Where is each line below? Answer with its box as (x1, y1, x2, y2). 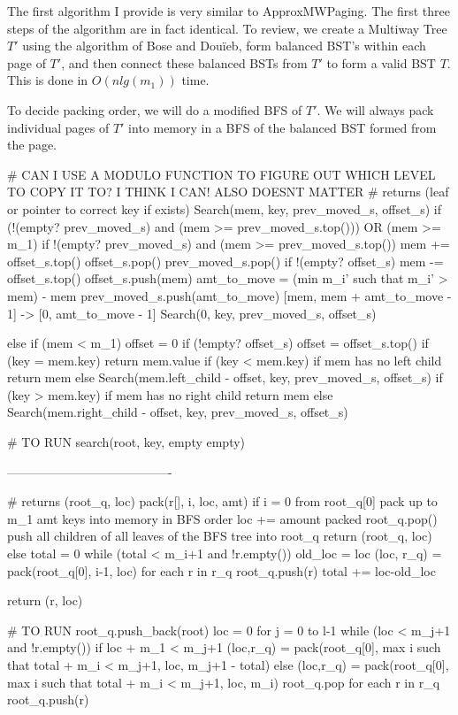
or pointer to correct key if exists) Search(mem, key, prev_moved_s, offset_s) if (7, 199, 441, 218)
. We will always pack (317, 100, 434, 119)
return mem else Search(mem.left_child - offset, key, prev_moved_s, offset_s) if (7, 368, 443, 387)
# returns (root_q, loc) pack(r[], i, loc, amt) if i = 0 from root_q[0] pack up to (7, 492, 438, 511)
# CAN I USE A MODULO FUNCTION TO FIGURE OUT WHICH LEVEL (7, 165, 436, 183)
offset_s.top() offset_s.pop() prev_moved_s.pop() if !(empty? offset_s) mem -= (7, 251, 444, 270)
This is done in (7, 71, 88, 89)
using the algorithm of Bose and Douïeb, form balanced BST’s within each (22, 36, 426, 55)
